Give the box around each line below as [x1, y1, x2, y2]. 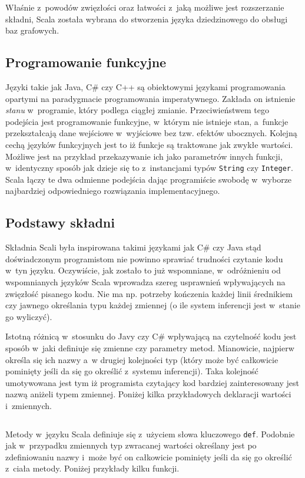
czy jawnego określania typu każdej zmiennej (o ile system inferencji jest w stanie [5, 299, 300, 311]
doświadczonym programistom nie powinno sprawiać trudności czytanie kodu [5, 252, 283, 265]
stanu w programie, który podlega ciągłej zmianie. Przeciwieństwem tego [5, 104, 269, 116]
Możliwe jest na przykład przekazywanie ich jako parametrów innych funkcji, [5, 150, 283, 162]
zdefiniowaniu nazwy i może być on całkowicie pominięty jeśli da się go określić [5, 450, 292, 463]
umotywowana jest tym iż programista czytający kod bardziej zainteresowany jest [5, 376, 299, 388]
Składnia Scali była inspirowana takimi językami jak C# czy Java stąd [5, 241, 261, 253]
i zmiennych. [5, 399, 52, 411]
